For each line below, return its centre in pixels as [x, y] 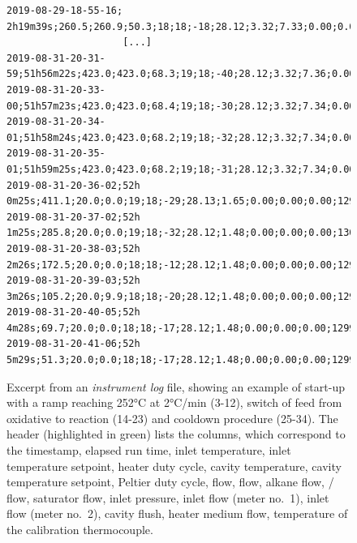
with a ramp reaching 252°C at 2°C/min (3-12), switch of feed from [174, 402]
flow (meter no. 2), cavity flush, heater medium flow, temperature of [177, 513]
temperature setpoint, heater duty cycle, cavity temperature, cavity [174, 466]
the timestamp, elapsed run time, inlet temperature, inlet [149, 450]
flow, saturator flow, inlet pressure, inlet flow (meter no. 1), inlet [168, 497]
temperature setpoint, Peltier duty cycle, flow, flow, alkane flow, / [170, 482]
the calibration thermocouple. [80, 529]
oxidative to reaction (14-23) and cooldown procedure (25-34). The [172, 418]
